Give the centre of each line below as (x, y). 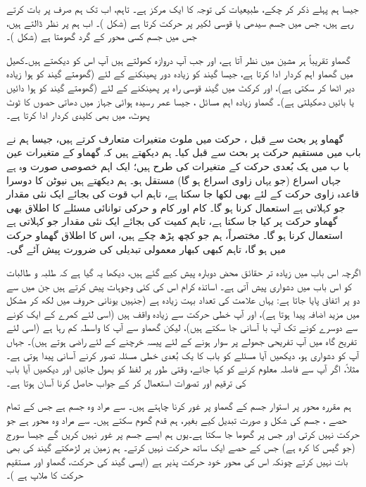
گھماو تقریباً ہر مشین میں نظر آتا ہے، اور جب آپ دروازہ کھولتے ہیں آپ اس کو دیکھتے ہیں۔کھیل (178, 59)
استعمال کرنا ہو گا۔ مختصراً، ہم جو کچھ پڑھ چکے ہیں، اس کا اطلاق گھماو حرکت (175, 234)
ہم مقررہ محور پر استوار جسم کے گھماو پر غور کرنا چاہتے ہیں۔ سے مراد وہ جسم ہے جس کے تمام (179, 406)
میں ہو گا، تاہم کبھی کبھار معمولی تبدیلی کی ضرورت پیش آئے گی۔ (146, 248)
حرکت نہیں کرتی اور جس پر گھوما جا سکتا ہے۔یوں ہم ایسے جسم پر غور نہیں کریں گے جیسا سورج (183, 433)
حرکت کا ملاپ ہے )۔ (45, 475)
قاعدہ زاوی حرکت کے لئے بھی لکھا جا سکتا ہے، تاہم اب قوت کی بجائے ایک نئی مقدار (183, 194)
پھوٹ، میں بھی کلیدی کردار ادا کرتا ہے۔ (78, 115)
